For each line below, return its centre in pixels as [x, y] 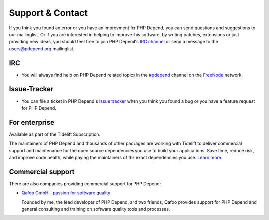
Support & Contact [49, 13]
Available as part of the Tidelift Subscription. [55, 134]
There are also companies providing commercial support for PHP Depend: [85, 183]
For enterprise [32, 122]
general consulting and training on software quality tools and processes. [96, 209]
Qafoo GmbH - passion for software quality [66, 193]
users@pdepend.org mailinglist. [42, 49]
